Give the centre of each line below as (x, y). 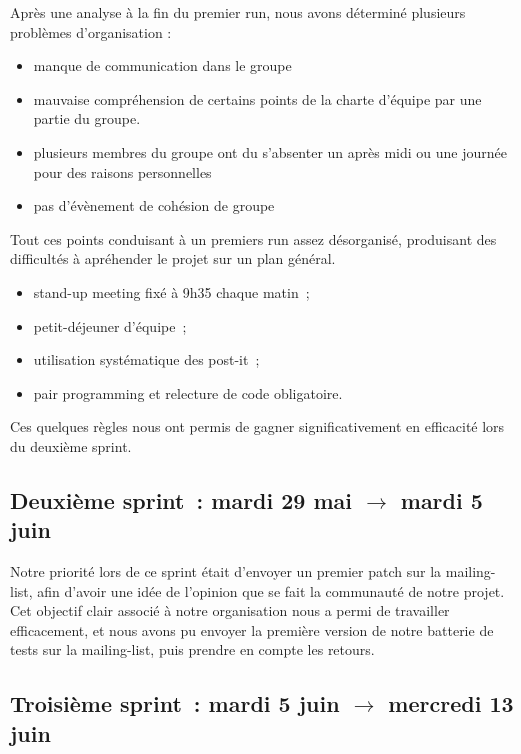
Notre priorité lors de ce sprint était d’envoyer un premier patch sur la (226, 571)
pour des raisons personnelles (122, 171)
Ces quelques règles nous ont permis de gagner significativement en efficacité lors (257, 426)
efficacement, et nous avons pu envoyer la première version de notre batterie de (252, 629)
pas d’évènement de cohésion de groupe (154, 205)
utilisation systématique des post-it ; (146, 359)
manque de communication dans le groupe (162, 65)
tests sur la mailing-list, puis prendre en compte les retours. (192, 649)
